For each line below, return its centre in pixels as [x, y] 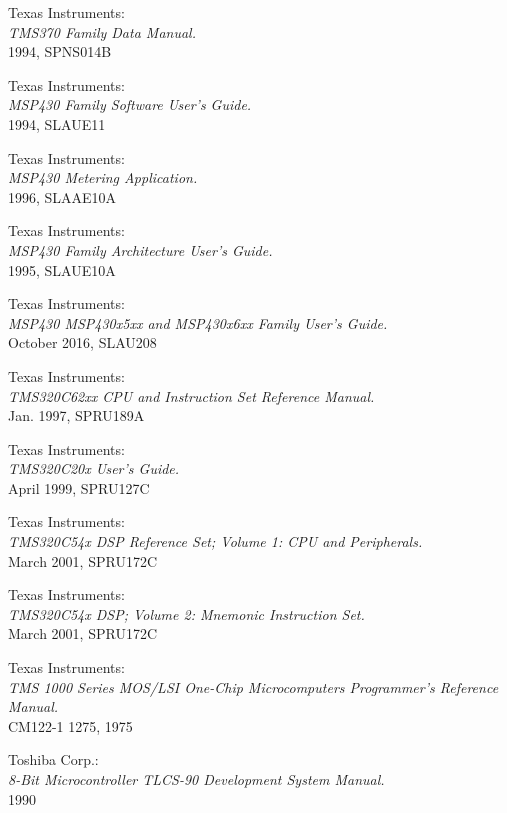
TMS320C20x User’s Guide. [94, 468]
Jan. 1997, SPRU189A [76, 415]
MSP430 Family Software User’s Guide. [130, 104]
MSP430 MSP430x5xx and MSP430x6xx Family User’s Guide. [198, 322]
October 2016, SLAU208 [82, 342]
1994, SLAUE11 [57, 123]
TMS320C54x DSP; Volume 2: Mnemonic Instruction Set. [186, 613]
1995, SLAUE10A [62, 269]
